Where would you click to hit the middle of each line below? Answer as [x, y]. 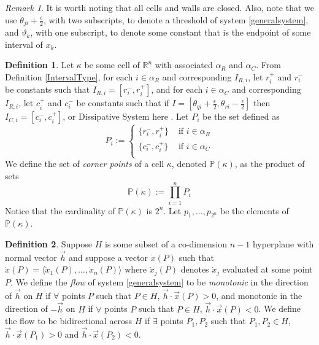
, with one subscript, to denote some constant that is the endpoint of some [171, 32]
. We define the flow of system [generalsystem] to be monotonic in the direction [159, 281]
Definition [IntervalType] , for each [69, 76]
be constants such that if [123, 103]
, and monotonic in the [259, 295]
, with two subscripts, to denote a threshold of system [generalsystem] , [176, 19]
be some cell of [112, 65]
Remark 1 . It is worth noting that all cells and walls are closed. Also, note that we [159, 7]
